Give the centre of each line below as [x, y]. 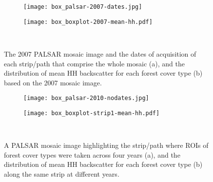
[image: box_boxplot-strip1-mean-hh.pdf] [92, 113]
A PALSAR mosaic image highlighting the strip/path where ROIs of [106, 145]
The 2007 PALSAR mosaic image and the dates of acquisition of [100, 53]
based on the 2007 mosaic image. [53, 82]
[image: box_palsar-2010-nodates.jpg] [86, 98]
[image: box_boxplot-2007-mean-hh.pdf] [88, 22]
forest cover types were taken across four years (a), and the [92, 154]
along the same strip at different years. [62, 173]
